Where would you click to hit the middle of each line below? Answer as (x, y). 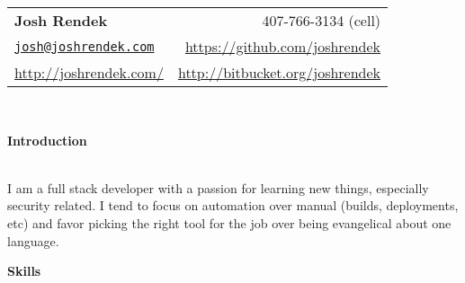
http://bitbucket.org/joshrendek (279, 72)
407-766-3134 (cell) (322, 20)
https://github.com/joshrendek (283, 46)
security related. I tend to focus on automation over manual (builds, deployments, (233, 205)
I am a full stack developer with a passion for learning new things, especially (218, 187)
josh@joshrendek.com (85, 46)
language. (33, 240)
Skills (24, 271)
